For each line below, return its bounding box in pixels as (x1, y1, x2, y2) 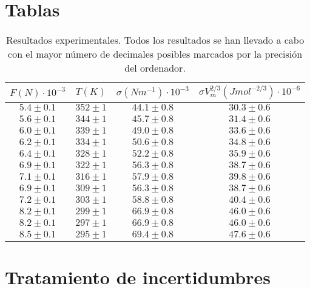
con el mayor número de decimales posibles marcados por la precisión (8, 47, 303, 61)
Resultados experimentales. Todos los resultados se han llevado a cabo (5, 33, 305, 47)
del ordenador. (124, 61, 186, 75)
